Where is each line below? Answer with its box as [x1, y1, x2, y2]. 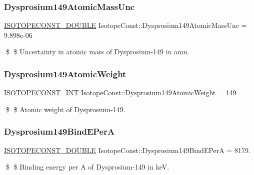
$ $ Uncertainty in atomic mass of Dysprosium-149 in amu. [5, 46, 189, 57]
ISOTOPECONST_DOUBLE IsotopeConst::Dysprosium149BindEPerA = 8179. [4, 145, 250, 155]
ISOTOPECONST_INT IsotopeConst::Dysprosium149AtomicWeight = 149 [4, 87, 236, 98]
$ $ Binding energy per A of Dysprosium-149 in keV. [5, 162, 169, 172]
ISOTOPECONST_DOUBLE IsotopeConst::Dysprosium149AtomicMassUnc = [4, 20, 247, 30]
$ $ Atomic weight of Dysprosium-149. [5, 104, 125, 114]
